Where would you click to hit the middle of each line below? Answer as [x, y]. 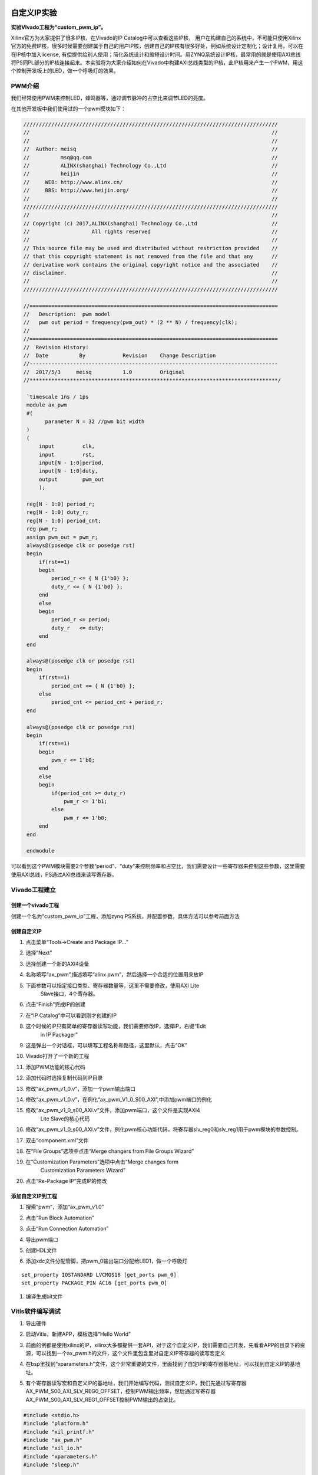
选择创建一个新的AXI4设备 [57, 963]
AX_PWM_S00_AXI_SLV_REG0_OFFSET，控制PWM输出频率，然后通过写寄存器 [121, 1391]
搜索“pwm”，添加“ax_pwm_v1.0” [65, 1207]
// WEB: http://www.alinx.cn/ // [150, 182]
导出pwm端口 [42, 1240]
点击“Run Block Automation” [60, 1218]
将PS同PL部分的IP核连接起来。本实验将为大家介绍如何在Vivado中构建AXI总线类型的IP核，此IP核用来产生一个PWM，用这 [157, 63]
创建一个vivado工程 [35, 905]
